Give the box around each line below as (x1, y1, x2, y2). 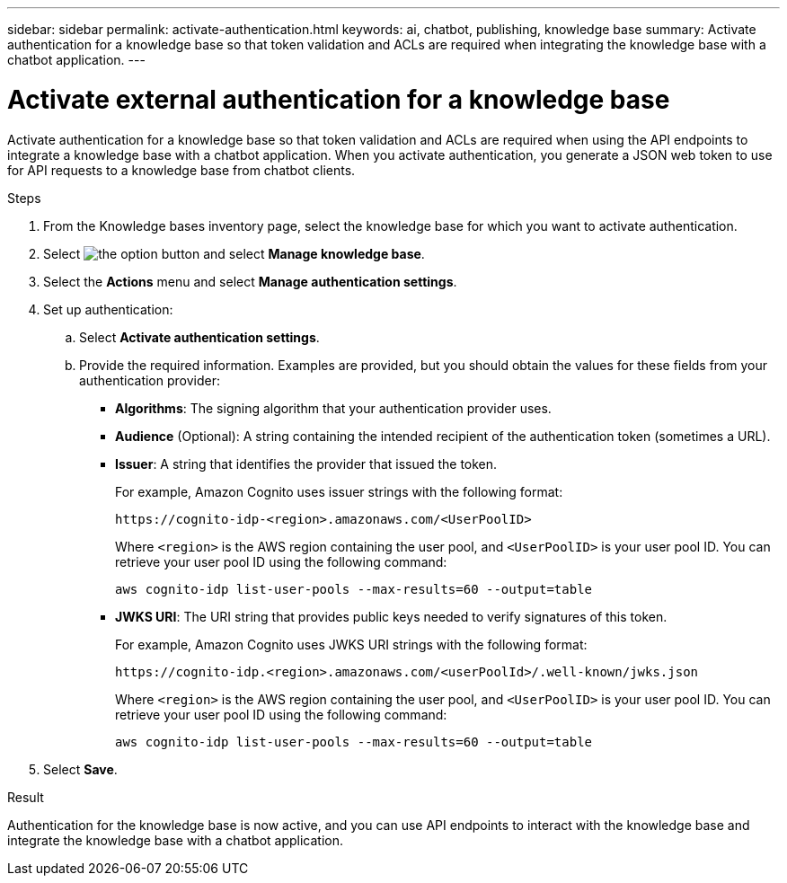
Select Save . (43, 761, 118, 777)
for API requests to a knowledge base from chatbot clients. (7, 162, 356, 178)
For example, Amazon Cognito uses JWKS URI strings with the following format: (115, 636, 588, 652)
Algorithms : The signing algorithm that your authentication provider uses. (115, 400, 552, 416)
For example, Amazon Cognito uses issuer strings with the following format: (115, 483, 563, 499)
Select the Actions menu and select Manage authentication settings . (43, 273, 457, 289)
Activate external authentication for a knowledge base (7, 84, 670, 115)
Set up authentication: (43, 301, 173, 317)
